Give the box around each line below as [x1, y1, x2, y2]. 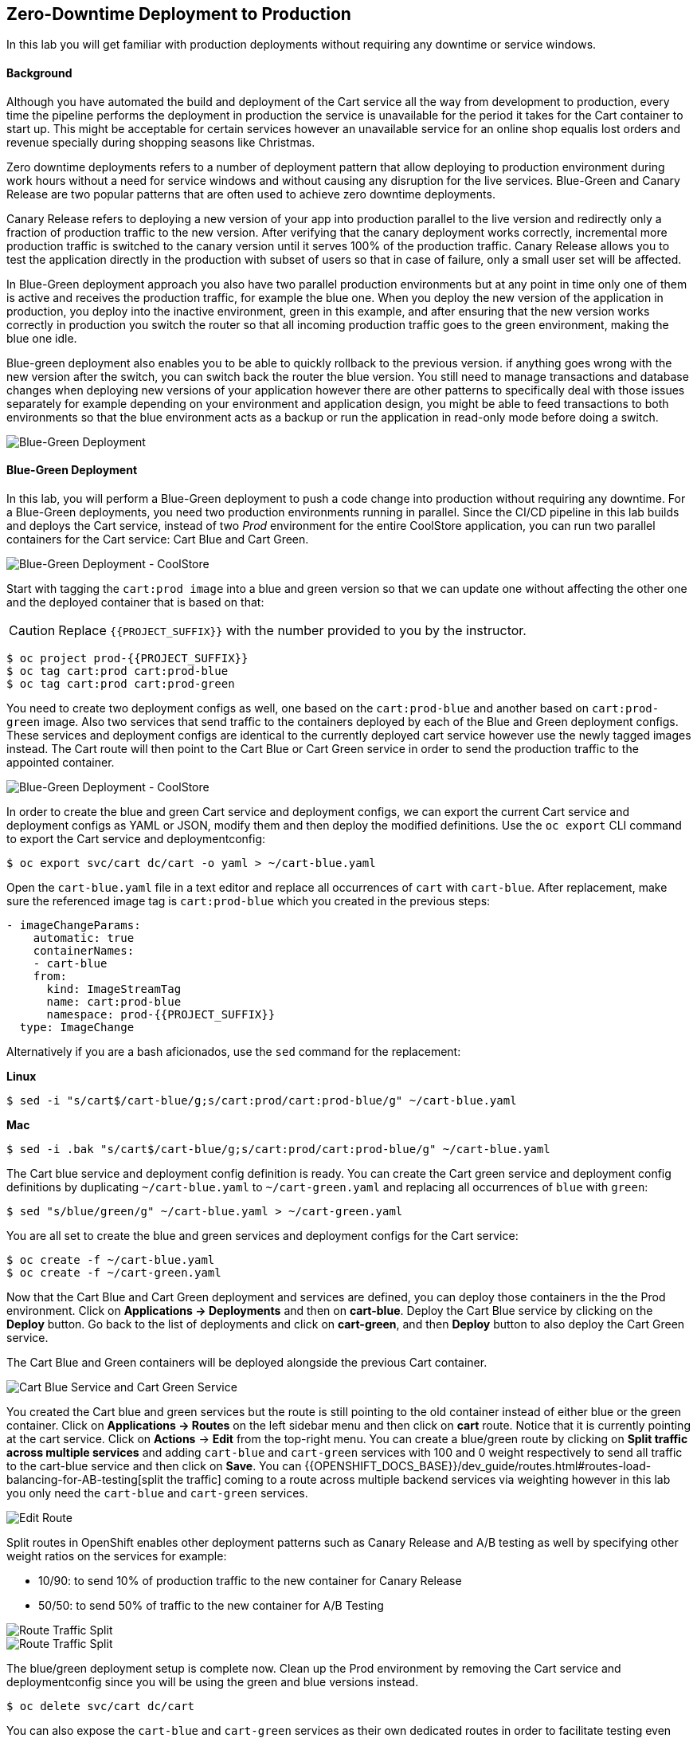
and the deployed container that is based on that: [6, 594, 264, 609]
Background [6, 66, 72, 80]
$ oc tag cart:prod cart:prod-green [6, 677, 235, 690]
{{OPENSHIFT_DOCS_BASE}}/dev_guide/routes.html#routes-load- [304, 1458, 652, 1473]
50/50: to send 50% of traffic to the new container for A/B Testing [38, 1598, 384, 1612]
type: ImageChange [19, 1020, 135, 1034]
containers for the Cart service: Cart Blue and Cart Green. [6, 532, 309, 546]
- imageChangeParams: [6, 918, 141, 932]
